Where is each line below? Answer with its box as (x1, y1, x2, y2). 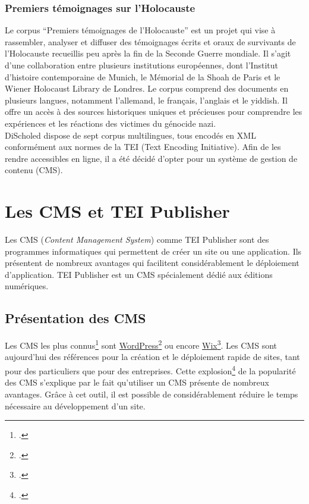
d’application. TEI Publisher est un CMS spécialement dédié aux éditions (5, 268, 273, 280)
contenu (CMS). (5, 164, 63, 176)
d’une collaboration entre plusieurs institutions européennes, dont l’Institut (5, 59, 278, 71)
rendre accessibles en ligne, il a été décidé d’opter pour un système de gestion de (5, 152, 298, 164)
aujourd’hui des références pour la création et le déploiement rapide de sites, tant (5, 350, 300, 363)
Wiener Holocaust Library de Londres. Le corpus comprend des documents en (5, 82, 289, 95)
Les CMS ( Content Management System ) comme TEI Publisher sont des (5, 233, 269, 246)
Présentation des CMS (5, 309, 146, 327)
